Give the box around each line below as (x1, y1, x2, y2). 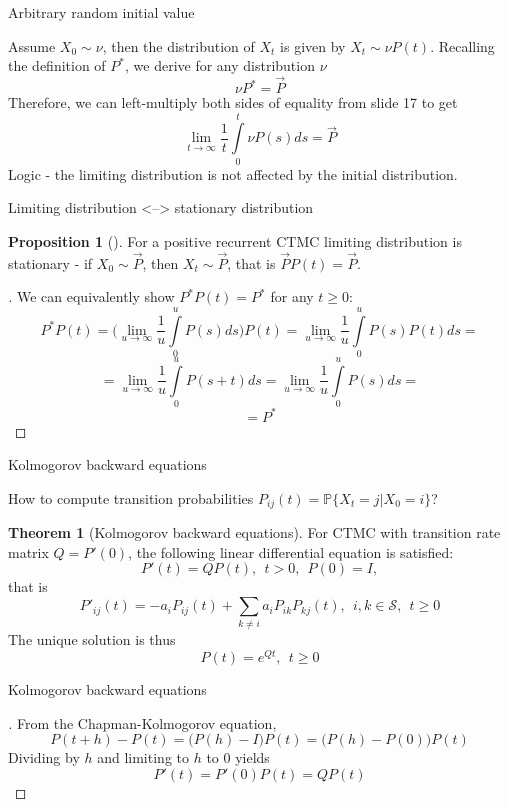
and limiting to (97, 747, 189, 768)
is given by (280, 35, 346, 56)
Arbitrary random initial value (8, 2, 195, 22)
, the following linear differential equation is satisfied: (128, 541, 454, 562)
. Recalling (430, 35, 495, 56)
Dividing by (8, 747, 80, 768)
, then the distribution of (102, 35, 255, 56)
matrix (8, 541, 49, 562)
